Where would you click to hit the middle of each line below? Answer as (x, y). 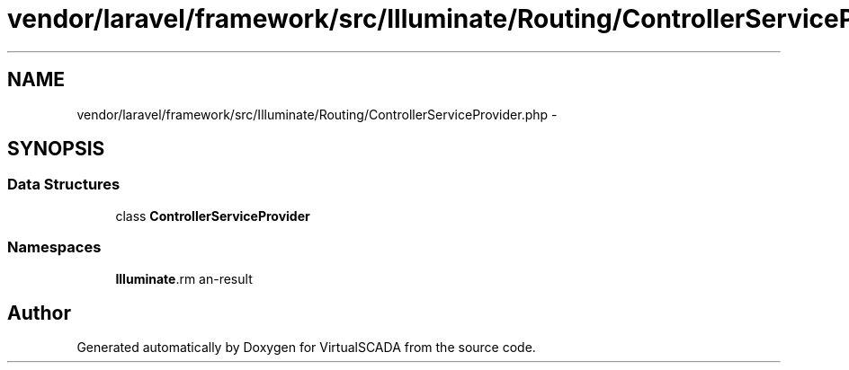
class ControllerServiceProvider (213, 216)
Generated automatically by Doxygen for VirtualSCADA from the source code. (306, 348)
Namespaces (54, 247)
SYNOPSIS (56, 149)
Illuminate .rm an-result (184, 278)
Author (39, 313)
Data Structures (64, 185)
